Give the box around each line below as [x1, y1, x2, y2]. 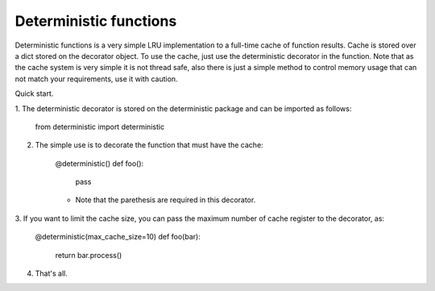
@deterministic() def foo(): [55, 158, 144, 168]
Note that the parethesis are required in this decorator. [75, 195, 256, 205]
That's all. [35, 268, 68, 278]
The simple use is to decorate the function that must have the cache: [35, 140, 263, 150]
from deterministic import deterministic [35, 122, 165, 131]
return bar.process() [55, 250, 122, 260]
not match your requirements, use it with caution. [14, 73, 178, 84]
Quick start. [14, 89, 54, 98]
